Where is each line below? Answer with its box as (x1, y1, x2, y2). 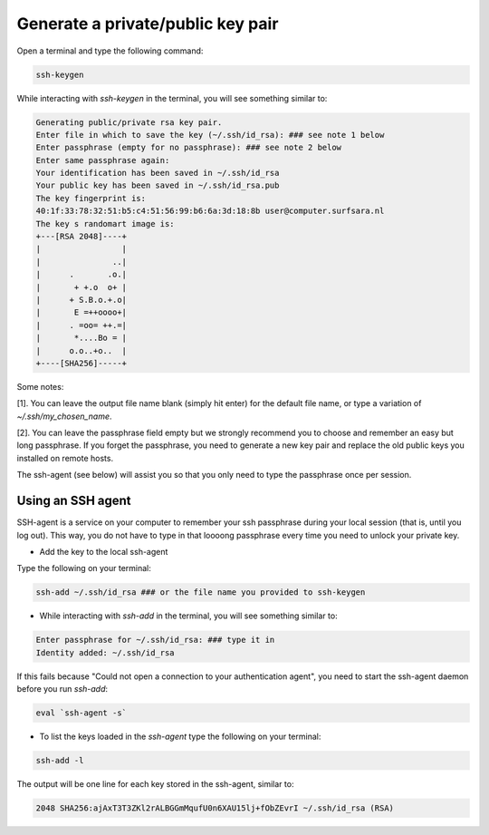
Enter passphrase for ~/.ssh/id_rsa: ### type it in (35, 635, 275, 646)
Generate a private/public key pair (16, 14, 279, 34)
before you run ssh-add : (16, 684, 109, 694)
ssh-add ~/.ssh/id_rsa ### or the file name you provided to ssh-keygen (35, 587, 366, 597)
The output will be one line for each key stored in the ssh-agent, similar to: (16, 778, 294, 789)
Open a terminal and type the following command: (16, 45, 204, 56)
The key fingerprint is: (35, 193, 147, 203)
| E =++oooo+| (35, 307, 127, 317)
